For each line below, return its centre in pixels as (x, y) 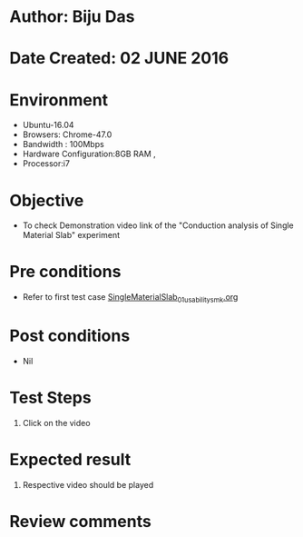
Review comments (80, 521)
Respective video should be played (88, 484)
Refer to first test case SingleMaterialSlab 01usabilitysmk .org (130, 298)
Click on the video (56, 423)
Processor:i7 (46, 164)
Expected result (70, 460)
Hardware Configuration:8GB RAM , (89, 154)
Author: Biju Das (72, 17)
